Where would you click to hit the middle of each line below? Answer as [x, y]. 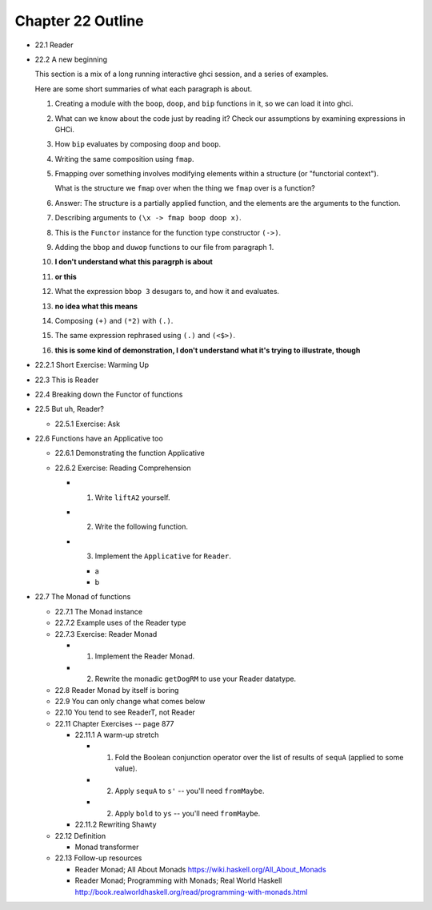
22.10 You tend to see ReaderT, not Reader [125, 712]
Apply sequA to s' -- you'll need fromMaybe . [190, 791]
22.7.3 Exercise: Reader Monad [106, 634]
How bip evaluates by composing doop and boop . [138, 144]
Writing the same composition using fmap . [125, 159]
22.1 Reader [54, 45]
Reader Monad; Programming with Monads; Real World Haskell [178, 880]
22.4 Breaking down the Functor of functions [109, 394]
